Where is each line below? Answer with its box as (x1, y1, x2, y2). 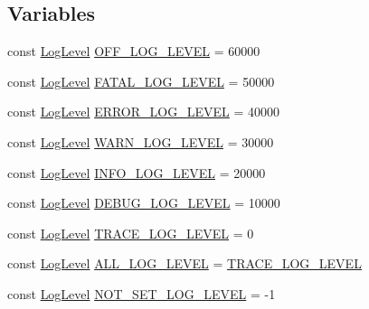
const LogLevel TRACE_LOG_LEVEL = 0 (7, 223, 254, 242)
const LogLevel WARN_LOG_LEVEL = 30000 (7, 132, 274, 151)
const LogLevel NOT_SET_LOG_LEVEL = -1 (7, 284, 276, 303)
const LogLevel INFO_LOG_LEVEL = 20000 (7, 163, 266, 182)
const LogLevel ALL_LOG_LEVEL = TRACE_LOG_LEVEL (7, 254, 362, 273)
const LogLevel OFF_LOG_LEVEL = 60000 (7, 42, 260, 61)
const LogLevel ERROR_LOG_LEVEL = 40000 (7, 102, 279, 121)
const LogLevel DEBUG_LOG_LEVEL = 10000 (7, 193, 280, 212)
